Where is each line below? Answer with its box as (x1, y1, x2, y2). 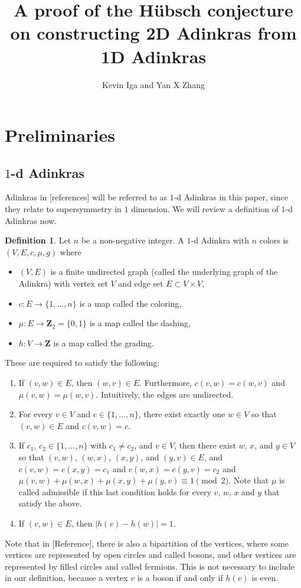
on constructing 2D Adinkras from (10, 21, 297, 45)
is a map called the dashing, (89, 317, 191, 329)
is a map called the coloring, (79, 297, 182, 309)
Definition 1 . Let (5, 234, 71, 246)
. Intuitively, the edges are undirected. (96, 388, 234, 400)
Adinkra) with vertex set (18, 277, 108, 290)
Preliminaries (5, 123, 115, 147)
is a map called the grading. (53, 336, 154, 349)
